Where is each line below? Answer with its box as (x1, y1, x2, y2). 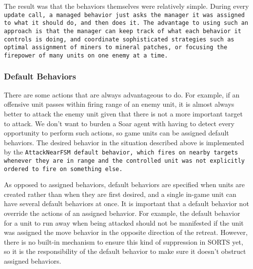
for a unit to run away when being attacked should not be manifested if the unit (4, 217, 244, 228)
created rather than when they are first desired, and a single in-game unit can (4, 189, 236, 199)
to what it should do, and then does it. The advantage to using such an (4, 19, 249, 27)
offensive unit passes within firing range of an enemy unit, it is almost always (4, 99, 234, 109)
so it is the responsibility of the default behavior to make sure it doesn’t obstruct (4, 246, 246, 256)
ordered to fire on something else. (4, 165, 123, 173)
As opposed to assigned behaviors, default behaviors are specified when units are (4, 179, 245, 190)
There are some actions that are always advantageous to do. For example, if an (4, 89, 240, 99)
